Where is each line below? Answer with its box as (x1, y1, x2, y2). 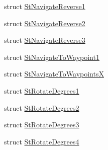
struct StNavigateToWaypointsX (4, 68, 104, 79)
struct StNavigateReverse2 (4, 18, 85, 28)
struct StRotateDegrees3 (4, 119, 79, 130)
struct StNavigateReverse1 (4, 1, 85, 11)
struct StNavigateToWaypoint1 (4, 51, 99, 62)
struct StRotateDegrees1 (4, 85, 79, 96)
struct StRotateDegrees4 (4, 136, 79, 146)
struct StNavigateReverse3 (4, 35, 85, 45)
